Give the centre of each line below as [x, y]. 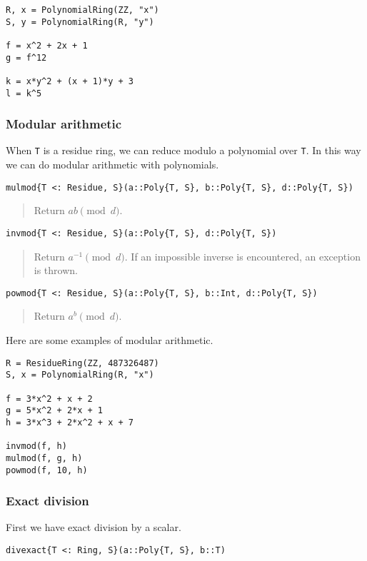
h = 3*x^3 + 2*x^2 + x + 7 [70, 422]
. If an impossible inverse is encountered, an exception [242, 256]
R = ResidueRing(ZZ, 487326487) [82, 363]
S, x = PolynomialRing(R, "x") [80, 375]
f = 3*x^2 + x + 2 [49, 399]
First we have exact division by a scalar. [94, 527]
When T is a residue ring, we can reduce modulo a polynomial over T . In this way [183, 150]
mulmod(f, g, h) [44, 458]
